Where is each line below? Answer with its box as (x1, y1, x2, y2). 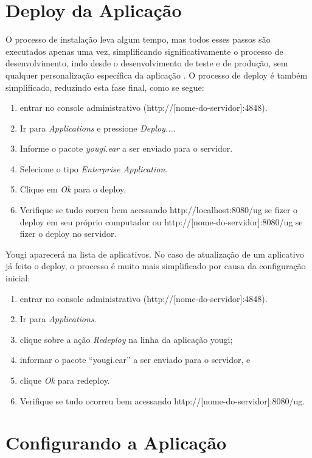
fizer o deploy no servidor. (19, 227, 117, 240)
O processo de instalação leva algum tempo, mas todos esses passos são (5, 33, 271, 46)
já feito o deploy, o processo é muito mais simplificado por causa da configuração (5, 259, 306, 272)
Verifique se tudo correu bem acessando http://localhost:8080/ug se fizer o (19, 203, 298, 216)
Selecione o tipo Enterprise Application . (19, 162, 168, 175)
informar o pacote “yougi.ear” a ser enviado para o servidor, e (19, 353, 251, 366)
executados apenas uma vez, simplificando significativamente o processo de (5, 44, 283, 57)
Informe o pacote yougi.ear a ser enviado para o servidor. (19, 142, 233, 155)
